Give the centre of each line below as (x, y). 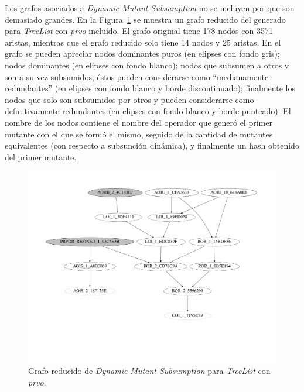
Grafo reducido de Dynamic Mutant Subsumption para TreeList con (149, 371)
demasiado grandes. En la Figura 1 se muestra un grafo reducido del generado (145, 19)
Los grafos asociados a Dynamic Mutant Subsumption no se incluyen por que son (150, 8)
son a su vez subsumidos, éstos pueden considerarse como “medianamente (137, 76)
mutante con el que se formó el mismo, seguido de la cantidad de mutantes (139, 134)
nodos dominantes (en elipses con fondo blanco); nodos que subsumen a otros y (147, 65)
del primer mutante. (41, 157)
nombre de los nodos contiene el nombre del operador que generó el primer (139, 122)
